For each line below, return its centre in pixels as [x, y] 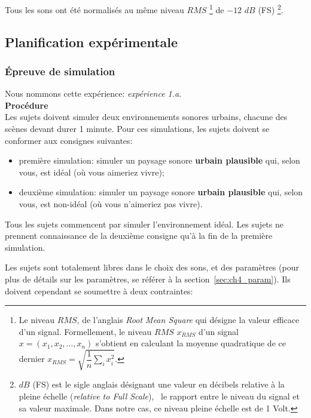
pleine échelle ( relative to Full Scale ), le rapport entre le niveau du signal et [159, 396]
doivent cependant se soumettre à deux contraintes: [99, 291]
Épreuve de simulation [60, 71]
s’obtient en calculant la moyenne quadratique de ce [191, 343]
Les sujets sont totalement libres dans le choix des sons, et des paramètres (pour [152, 267]
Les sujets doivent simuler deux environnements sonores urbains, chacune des [146, 117]
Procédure [27, 105]
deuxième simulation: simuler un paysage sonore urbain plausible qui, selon [161, 192]
